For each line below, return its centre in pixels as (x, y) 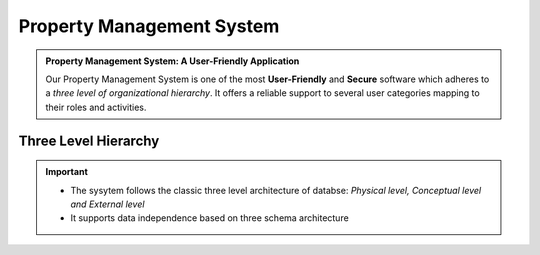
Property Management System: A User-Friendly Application (172, 61)
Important (67, 172)
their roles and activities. (96, 107)
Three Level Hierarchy (89, 140)
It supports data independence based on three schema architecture (209, 218)
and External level (107, 204)
